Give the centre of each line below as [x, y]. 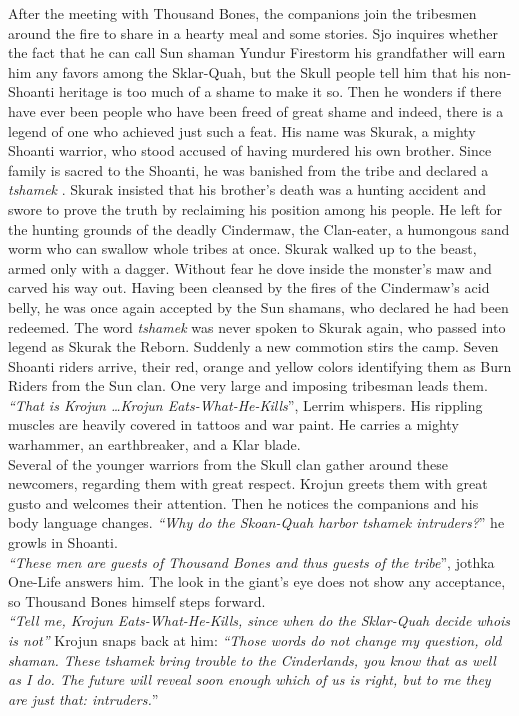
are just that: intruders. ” [83, 698]
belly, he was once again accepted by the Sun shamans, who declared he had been [258, 306]
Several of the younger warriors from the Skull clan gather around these [228, 463]
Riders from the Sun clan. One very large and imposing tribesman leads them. [248, 385]
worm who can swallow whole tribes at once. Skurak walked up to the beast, [242, 248]
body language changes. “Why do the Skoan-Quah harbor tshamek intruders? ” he [256, 522]
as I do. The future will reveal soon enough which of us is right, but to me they [249, 679]
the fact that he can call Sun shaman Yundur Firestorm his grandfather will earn [257, 52]
